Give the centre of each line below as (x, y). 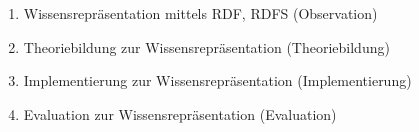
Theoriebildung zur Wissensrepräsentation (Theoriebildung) (206, 46)
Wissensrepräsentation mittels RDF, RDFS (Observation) (200, 13)
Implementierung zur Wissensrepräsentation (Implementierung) (217, 80)
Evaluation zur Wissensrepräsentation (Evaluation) (180, 113)
